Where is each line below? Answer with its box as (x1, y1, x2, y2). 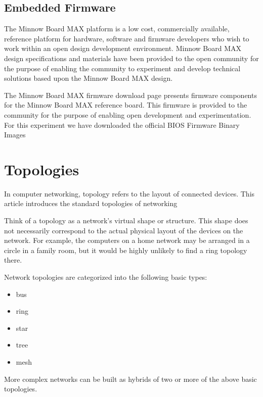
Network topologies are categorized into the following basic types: (4, 272, 207, 282)
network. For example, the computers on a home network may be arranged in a (4, 235, 250, 245)
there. (4, 255, 22, 265)
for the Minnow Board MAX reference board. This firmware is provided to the (4, 100, 247, 110)
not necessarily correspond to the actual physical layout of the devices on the (4, 225, 243, 235)
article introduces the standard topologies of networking (4, 198, 178, 209)
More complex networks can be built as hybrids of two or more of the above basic (4, 373, 257, 384)
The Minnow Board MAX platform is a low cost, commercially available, (4, 23, 230, 34)
